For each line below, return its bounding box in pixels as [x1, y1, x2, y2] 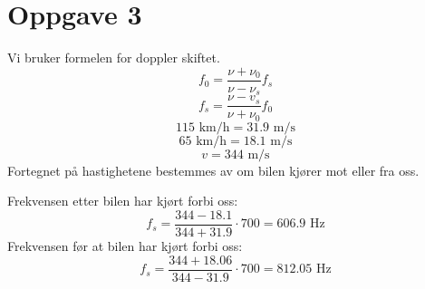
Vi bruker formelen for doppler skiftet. [7, 48, 220, 67]
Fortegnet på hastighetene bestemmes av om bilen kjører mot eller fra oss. [7, 160, 420, 179]
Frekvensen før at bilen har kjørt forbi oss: [7, 236, 243, 255]
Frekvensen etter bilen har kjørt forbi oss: [7, 191, 238, 210]
